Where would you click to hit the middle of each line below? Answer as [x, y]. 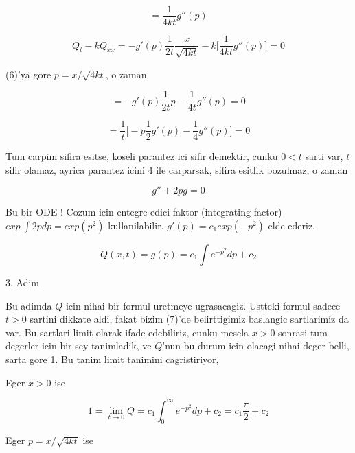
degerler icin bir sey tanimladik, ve [79, 346]
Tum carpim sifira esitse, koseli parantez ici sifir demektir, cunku [142, 156]
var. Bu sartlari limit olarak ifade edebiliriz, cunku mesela [127, 332]
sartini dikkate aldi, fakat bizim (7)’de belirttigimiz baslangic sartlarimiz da [189, 319]
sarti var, [324, 156]
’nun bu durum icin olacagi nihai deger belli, [256, 346]
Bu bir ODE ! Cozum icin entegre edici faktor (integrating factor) [144, 212]
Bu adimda [29, 305]
